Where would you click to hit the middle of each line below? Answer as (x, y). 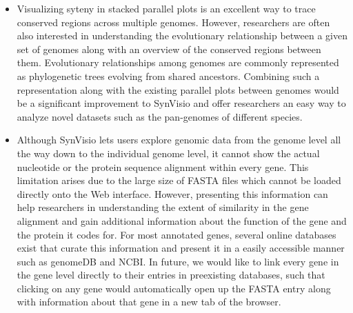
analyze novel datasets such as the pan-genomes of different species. (160, 116)
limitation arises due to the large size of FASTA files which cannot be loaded (179, 180)
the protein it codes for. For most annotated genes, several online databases (176, 234)
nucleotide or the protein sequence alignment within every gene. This (163, 166)
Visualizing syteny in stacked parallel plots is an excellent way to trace (166, 8)
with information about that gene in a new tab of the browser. (149, 302)
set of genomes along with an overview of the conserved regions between (169, 49)
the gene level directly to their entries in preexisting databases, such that (171, 275)
